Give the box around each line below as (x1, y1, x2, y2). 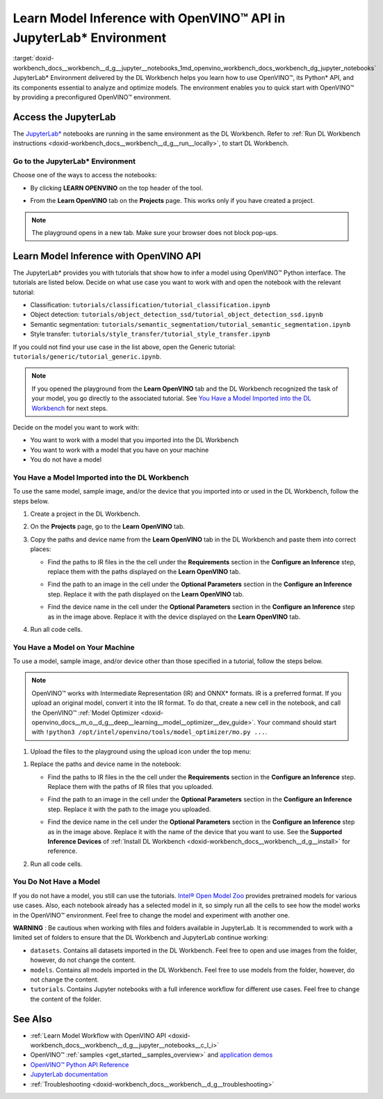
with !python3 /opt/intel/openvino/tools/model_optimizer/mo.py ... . (31, 728, 268, 736)
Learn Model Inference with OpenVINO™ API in (13, 10, 286, 26)
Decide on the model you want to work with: (13, 423, 140, 431)
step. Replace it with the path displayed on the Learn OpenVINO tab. (47, 589, 245, 598)
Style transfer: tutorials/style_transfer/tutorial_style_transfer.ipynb (30, 330, 270, 339)
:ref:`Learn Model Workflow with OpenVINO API (30, 1031, 167, 1039)
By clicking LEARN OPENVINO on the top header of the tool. (30, 184, 203, 192)
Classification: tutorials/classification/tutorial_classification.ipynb (30, 300, 270, 309)
